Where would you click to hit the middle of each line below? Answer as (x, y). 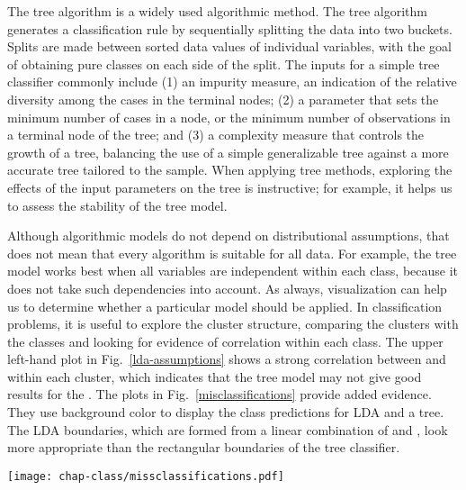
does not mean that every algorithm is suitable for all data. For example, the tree (232, 253)
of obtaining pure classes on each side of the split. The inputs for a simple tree (224, 64)
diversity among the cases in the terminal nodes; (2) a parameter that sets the (223, 99)
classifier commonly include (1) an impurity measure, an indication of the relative (232, 82)
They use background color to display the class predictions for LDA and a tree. (226, 412)
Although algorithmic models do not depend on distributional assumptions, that (229, 236)
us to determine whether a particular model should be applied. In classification (225, 306)
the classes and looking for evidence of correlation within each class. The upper (225, 341)
